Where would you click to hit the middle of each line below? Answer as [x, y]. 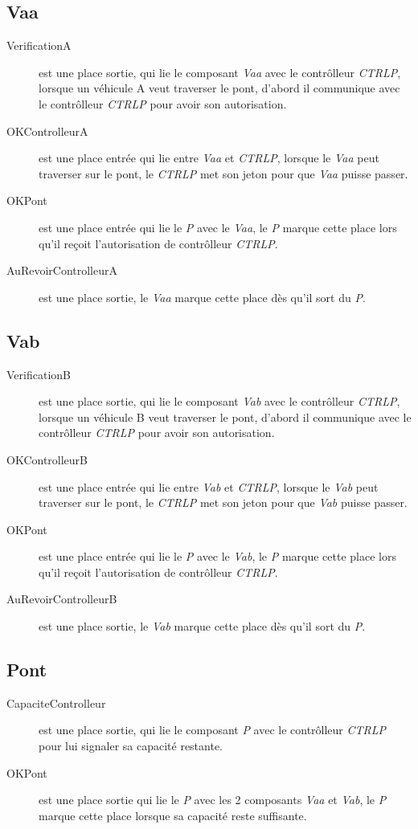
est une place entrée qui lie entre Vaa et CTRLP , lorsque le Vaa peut [209, 158]
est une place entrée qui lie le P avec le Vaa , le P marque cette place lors [218, 227]
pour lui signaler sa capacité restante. [131, 746]
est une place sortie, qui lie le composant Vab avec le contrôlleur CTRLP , [219, 401]
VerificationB [39, 374]
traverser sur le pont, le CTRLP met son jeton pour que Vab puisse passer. [223, 502]
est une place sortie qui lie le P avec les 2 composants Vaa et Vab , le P [213, 800]
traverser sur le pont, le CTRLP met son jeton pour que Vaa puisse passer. [223, 173]
